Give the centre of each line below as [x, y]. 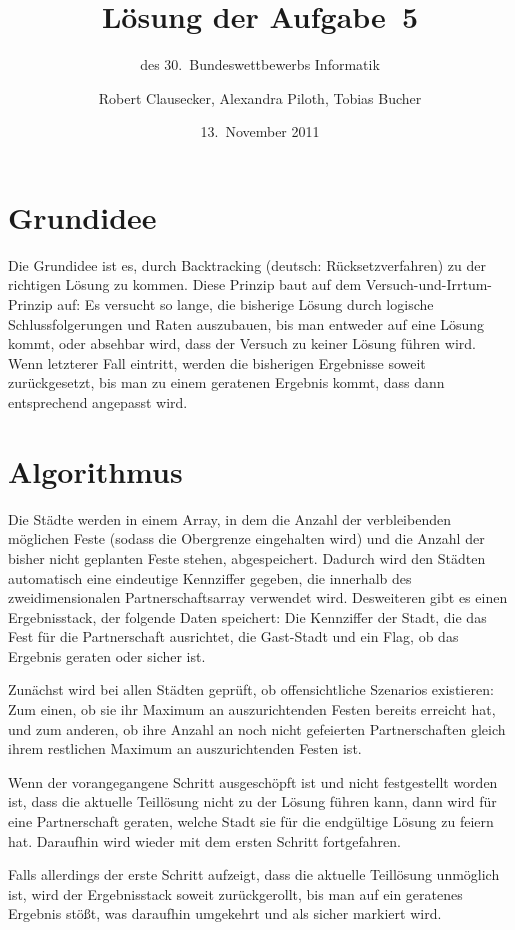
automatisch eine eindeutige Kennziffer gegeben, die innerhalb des [210, 577]
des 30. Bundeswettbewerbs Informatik [260, 64]
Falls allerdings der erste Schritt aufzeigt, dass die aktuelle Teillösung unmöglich [254, 874]
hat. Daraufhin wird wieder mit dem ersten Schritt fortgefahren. [204, 840]
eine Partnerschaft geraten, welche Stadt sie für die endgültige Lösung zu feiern [251, 821]
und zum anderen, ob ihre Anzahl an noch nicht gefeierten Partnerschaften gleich [257, 728]
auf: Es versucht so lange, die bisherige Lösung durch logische [245, 304]
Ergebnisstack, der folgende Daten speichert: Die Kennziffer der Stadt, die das [247, 616]
